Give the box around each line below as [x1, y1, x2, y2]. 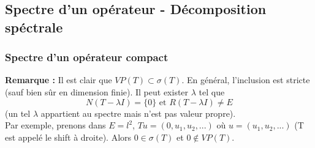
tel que [199, 85, 225, 98]
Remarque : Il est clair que [5, 73, 112, 86]
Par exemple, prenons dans [5, 119, 106, 131]
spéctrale [5, 17, 63, 36]
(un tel [5, 106, 31, 119]
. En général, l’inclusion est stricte [181, 73, 310, 86]
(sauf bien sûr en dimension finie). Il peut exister [5, 85, 189, 98]
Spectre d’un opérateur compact [5, 50, 169, 65]
